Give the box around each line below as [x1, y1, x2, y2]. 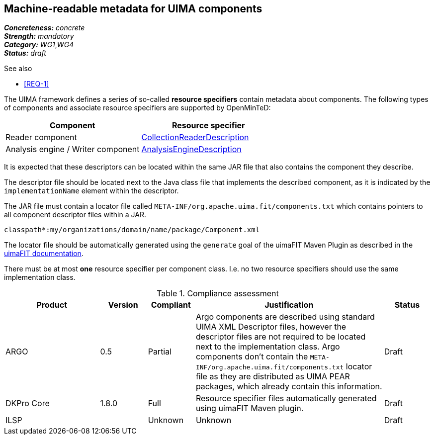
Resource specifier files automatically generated [195, 393, 377, 404]
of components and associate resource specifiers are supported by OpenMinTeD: [4, 103, 271, 112]
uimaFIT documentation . [4, 249, 84, 258]
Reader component [5, 132, 77, 143]
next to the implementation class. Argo [195, 342, 340, 352]
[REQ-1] [24, 80, 49, 88]
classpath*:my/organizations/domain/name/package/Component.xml [4, 226, 260, 234]
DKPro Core [5, 398, 50, 409]
